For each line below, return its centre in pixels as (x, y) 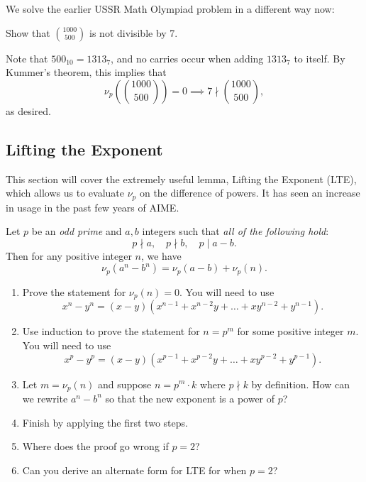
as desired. (28, 110)
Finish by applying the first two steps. (105, 422)
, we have (161, 255)
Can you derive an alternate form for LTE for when (134, 470)
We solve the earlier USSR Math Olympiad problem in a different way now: (170, 9)
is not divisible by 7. (134, 32)
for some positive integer (290, 331)
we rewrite (45, 398)
